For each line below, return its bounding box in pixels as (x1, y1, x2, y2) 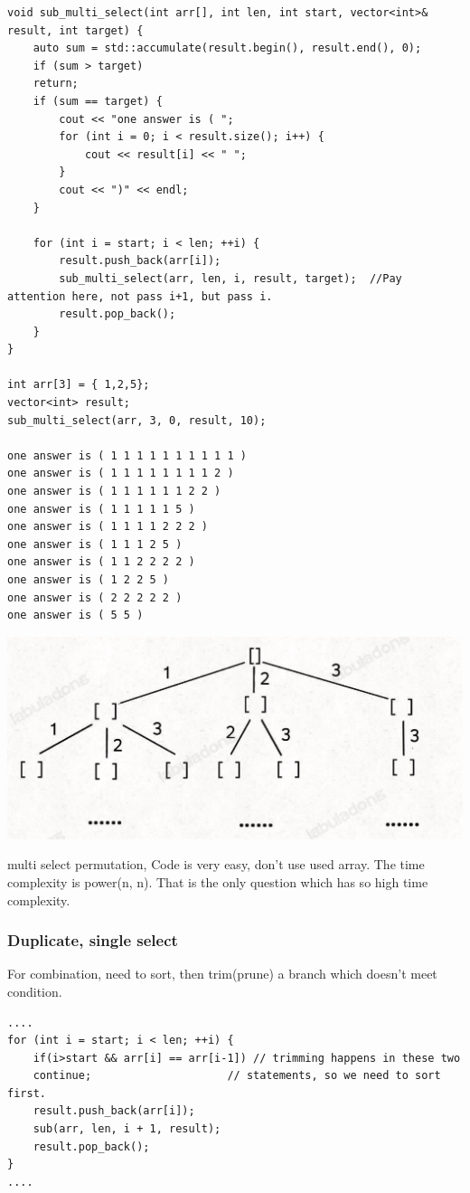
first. (7, 1086, 46, 1100)
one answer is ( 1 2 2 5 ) (7, 573, 169, 586)
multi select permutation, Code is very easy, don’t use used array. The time (7, 855, 425, 874)
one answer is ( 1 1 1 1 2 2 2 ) (7, 520, 208, 534)
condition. (7, 981, 62, 1000)
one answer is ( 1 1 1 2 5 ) (7, 537, 183, 551)
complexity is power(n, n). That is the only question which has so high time (7, 872, 428, 891)
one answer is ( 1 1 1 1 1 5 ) (7, 502, 195, 516)
